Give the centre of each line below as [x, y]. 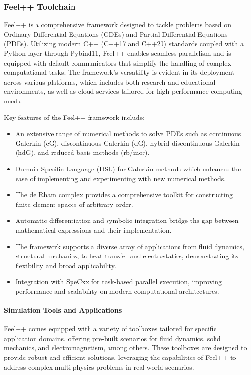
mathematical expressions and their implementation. [93, 230]
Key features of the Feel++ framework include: [74, 117]
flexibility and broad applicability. [66, 265]
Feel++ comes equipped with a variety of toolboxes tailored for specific [110, 329]
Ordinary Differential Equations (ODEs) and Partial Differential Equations [116, 34]
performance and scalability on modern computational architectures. [117, 291]
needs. [13, 100]
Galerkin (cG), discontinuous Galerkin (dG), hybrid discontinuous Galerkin [127, 143]
